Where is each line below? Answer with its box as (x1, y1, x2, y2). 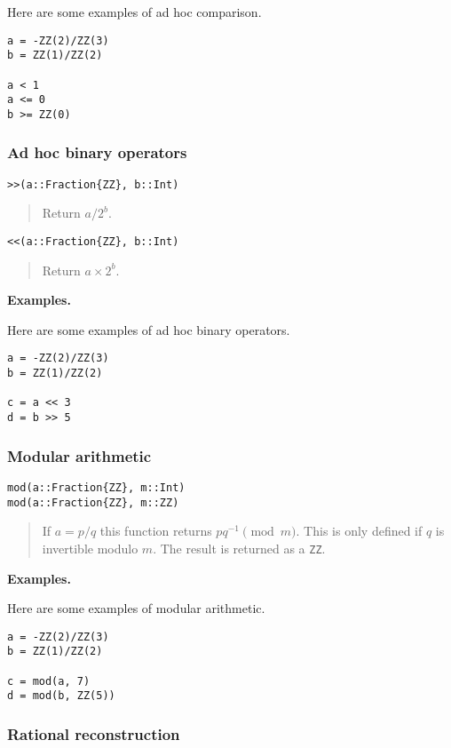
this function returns (99, 521, 212, 540)
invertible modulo (42, 538, 138, 557)
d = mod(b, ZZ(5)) (7, 689, 115, 703)
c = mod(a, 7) (7, 674, 91, 688)
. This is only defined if (296, 521, 423, 540)
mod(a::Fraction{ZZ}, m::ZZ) (7, 496, 179, 509)
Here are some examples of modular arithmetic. (7, 599, 265, 617)
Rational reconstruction (7, 722, 180, 744)
